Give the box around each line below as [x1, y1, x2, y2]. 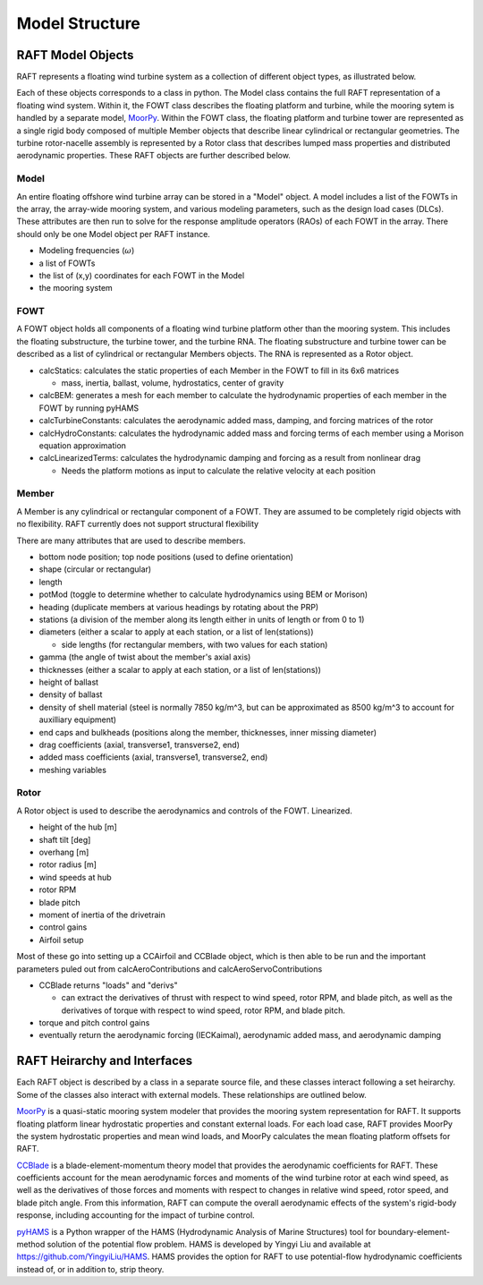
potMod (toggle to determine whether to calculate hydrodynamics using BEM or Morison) [38, 589, 369, 600]
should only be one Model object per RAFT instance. [16, 228, 210, 239]
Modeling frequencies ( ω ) [38, 245, 135, 256]
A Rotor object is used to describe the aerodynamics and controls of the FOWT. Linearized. [16, 805, 352, 816]
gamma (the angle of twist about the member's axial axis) [38, 651, 251, 662]
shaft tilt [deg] [38, 834, 91, 845]
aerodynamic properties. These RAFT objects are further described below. [16, 150, 291, 161]
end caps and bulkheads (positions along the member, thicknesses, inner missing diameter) [38, 727, 377, 737]
